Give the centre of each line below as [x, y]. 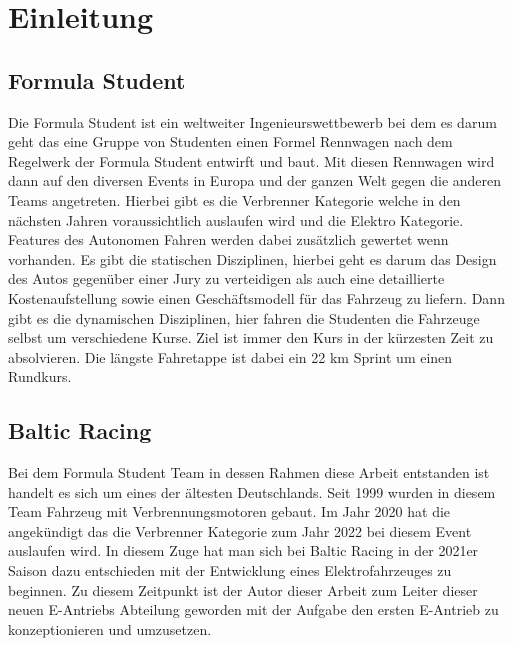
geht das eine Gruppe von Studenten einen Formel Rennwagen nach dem [230, 141]
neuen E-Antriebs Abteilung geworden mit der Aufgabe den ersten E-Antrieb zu [253, 609]
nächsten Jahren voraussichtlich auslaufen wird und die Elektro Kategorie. [236, 219]
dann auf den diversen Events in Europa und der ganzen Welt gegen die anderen [255, 180]
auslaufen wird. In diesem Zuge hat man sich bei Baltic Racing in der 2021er [243, 550]
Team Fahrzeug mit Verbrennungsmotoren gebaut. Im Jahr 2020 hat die [229, 511]
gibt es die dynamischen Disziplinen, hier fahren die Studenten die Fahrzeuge [244, 317]
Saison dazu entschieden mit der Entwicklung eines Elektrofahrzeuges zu [230, 570]
